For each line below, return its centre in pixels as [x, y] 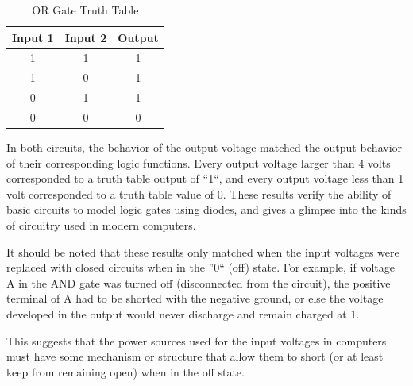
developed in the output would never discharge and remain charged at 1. [183, 314]
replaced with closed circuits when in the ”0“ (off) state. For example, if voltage [201, 267]
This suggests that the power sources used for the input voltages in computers [197, 340]
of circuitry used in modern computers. [101, 225]
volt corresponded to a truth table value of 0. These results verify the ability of [199, 193]
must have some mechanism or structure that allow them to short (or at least [195, 356]
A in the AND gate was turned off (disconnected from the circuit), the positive [199, 282]
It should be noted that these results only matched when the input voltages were [203, 251]
